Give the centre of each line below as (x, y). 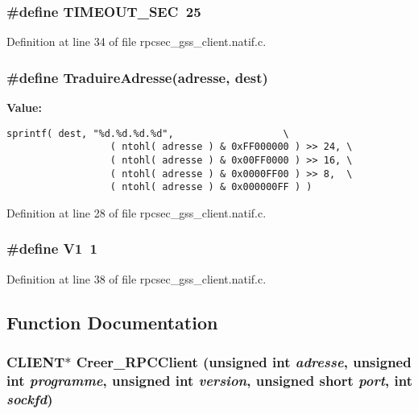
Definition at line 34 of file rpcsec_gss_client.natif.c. (137, 41)
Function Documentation (112, 322)
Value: (24, 108)
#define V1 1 (52, 248)
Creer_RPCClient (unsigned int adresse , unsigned (244, 362)
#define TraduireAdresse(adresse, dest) (137, 77)
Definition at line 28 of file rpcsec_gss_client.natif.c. (137, 212)
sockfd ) (30, 398)
